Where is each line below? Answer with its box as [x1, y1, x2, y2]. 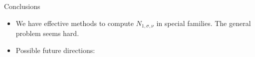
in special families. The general [156, 17, 251, 28]
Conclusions [4, 1, 40, 11]
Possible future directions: [15, 44, 95, 55]
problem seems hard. [15, 28, 79, 38]
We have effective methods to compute [15, 17, 134, 28]
